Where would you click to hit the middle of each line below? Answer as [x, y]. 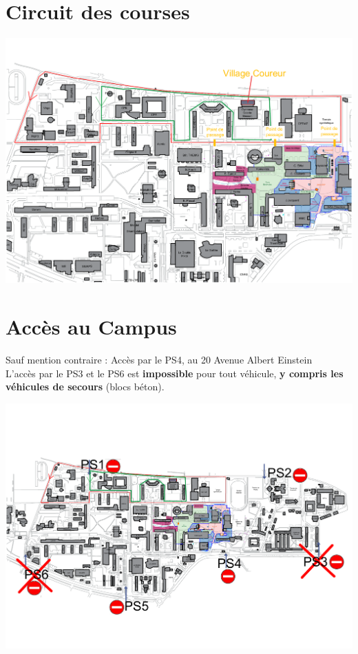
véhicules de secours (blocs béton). [85, 387]
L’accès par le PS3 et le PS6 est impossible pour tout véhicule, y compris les [175, 373]
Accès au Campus [91, 327]
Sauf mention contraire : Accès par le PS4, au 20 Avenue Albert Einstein [159, 360]
